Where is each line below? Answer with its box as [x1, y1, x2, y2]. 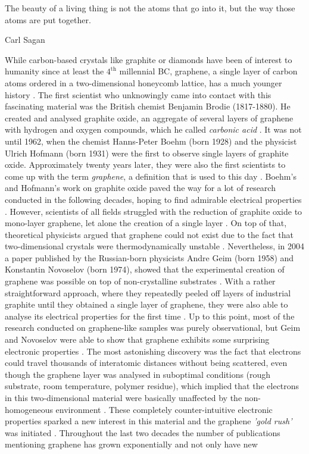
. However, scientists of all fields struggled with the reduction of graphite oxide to [5, 205, 302, 217]
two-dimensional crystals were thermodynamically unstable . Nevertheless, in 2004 [5, 240, 305, 252]
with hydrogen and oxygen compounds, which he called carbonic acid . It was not [5, 123, 302, 136]
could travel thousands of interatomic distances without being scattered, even [5, 356, 288, 369]
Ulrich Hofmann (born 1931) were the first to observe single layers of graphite [5, 146, 289, 159]
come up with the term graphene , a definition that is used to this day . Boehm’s [5, 170, 296, 182]
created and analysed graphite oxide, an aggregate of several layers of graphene [5, 111, 294, 124]
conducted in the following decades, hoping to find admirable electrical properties [5, 193, 302, 205]
